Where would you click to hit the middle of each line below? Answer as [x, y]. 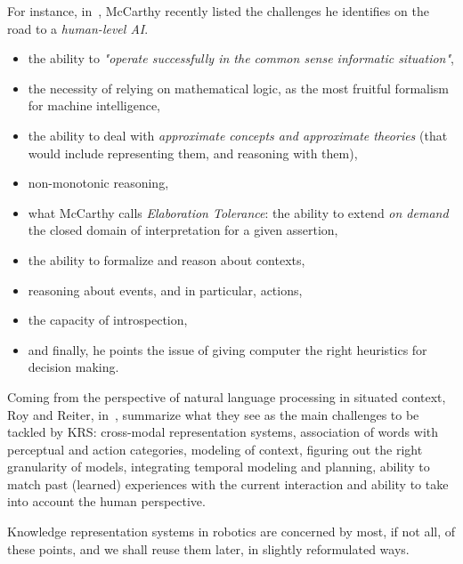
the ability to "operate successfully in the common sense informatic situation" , [241, 58]
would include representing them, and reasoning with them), [193, 153]
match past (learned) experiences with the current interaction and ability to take [228, 483]
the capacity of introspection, [108, 320]
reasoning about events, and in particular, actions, [165, 290]
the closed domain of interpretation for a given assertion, [183, 230]
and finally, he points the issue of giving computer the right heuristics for [227, 349]
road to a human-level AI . [78, 28]
